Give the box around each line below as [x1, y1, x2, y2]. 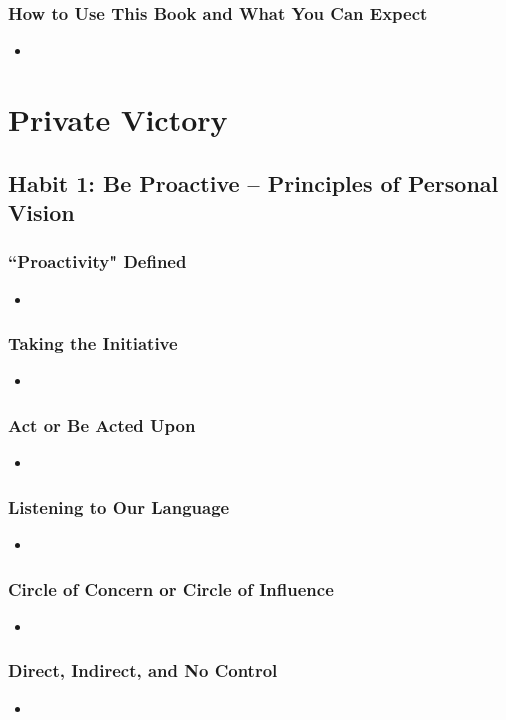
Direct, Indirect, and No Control [8, 658, 278, 683]
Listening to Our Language [8, 494, 230, 519]
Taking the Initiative [8, 331, 178, 356]
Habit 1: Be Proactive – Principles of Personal [8, 167, 499, 198]
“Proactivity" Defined [8, 249, 187, 274]
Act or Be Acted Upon [8, 412, 196, 437]
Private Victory [8, 99, 228, 139]
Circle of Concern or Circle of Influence [8, 576, 334, 601]
